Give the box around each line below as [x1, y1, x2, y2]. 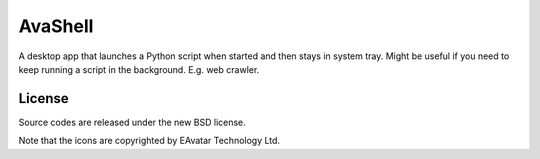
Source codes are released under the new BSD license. [18, 116, 247, 128]
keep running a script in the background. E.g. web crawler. [18, 63, 260, 75]
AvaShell [18, 15, 94, 37]
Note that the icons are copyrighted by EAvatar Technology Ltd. [18, 135, 280, 147]
